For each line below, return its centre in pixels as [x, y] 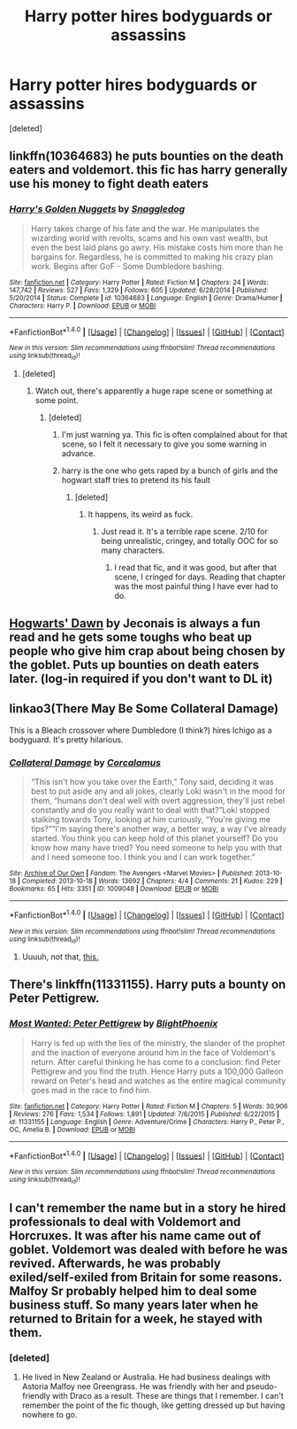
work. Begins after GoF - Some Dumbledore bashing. [127, 266]
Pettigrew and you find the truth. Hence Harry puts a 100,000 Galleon [157, 1071]
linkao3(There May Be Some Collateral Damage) [144, 709]
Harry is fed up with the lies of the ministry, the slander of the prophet [158, 1043]
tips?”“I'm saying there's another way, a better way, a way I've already [159, 829]
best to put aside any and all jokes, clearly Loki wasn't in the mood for [158, 791]
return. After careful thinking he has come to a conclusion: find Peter [156, 1061]
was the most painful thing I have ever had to [196, 586]
